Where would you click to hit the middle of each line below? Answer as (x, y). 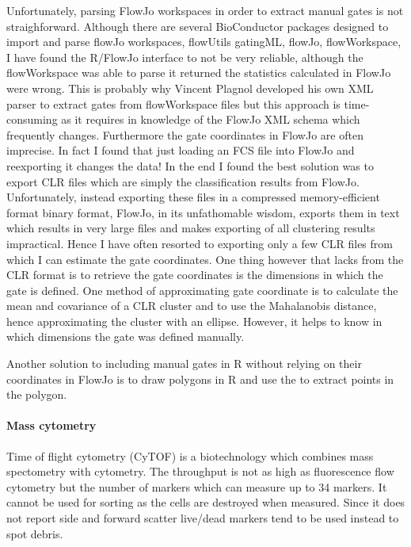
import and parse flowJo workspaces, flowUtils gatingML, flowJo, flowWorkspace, (204, 42)
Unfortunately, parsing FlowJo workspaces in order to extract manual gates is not (205, 10)
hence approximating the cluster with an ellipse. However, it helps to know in (194, 321)
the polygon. (37, 394)
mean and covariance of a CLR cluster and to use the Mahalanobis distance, (192, 306)
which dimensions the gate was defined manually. (126, 337)
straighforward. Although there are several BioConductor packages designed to (198, 26)
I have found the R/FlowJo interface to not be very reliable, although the (185, 57)
